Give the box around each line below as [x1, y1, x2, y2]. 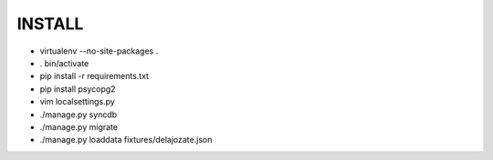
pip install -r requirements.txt [39, 71, 150, 82]
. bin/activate [39, 57, 89, 68]
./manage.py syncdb [39, 109, 118, 120]
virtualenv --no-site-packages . [39, 45, 159, 56]
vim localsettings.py [39, 96, 116, 107]
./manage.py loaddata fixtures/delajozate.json [39, 135, 213, 145]
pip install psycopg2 [39, 83, 116, 95]
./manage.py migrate [39, 121, 119, 132]
